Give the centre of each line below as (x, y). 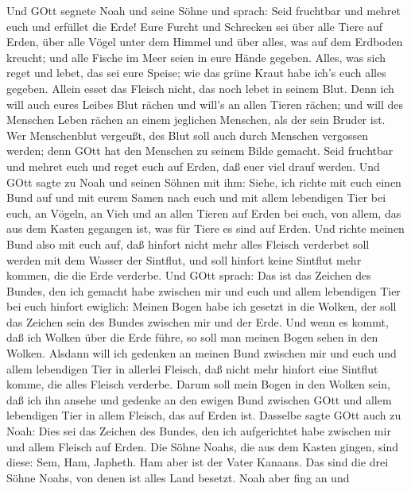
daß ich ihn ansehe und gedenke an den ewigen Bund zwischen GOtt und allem (199, 399)
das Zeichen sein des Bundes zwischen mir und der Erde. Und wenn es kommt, (198, 321)
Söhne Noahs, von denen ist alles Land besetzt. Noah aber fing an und (178, 477)
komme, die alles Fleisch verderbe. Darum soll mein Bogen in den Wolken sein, (198, 384)
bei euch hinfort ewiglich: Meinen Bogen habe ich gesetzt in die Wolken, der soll (202, 306)
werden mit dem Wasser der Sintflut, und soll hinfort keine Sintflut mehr (184, 259)
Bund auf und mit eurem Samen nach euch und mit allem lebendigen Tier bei (196, 197)
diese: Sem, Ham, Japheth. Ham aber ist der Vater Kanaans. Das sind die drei (198, 462)
